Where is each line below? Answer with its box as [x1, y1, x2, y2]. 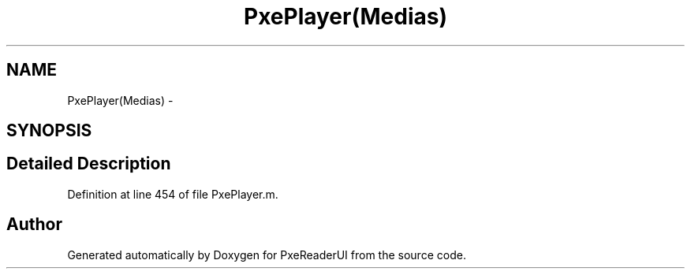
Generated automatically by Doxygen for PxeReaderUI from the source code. [67, 247, 466, 262]
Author [6, 214, 62, 235]
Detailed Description [6, 154, 171, 174]
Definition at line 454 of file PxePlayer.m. [67, 187, 278, 201]
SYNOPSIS [6, 121, 92, 141]
